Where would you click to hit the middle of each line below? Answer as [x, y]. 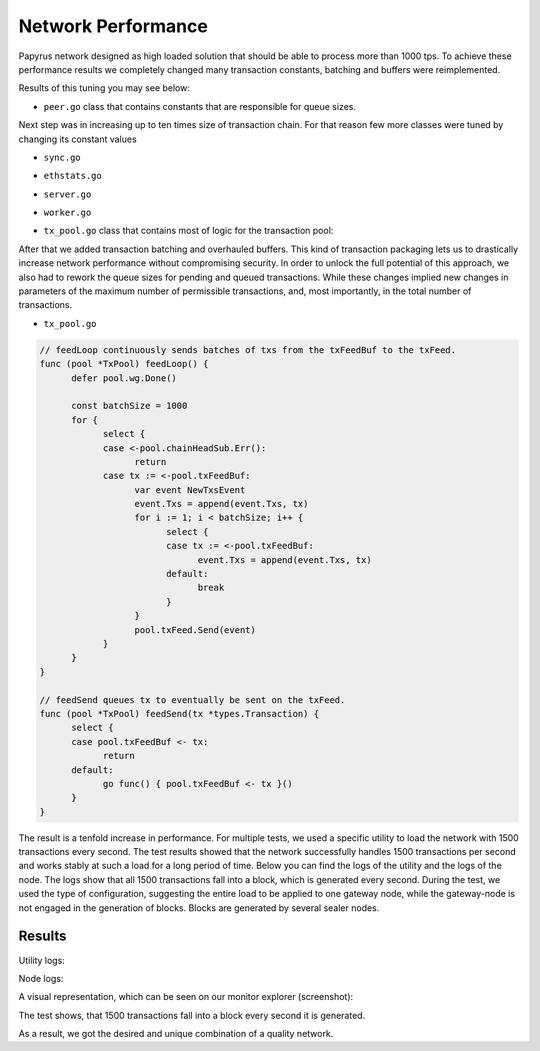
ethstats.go [72, 176]
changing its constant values [77, 139]
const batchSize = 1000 [129, 406]
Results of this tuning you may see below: [104, 88]
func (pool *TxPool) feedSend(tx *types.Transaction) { [179, 713]
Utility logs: [41, 960]
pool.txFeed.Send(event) [195, 629]
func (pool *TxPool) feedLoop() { [124, 364]
